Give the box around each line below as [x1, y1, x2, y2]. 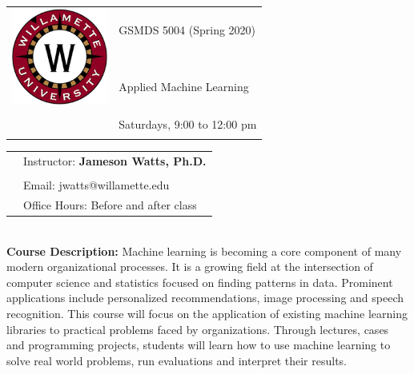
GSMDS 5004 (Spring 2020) [119, 21, 256, 38]
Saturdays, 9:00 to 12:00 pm [119, 115, 257, 132]
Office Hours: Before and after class [23, 196, 197, 213]
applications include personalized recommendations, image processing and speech [6, 289, 404, 306]
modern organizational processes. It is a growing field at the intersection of [6, 258, 373, 275]
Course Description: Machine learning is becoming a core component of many [6, 242, 402, 259]
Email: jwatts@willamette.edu [23, 177, 170, 193]
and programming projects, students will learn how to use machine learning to [6, 336, 391, 353]
